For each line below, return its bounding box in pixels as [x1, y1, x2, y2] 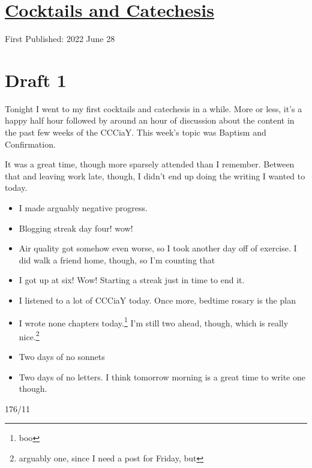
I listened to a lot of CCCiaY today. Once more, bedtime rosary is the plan [19, 293, 296, 306]
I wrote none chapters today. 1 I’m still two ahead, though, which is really [19, 314, 289, 329]
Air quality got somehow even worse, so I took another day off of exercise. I [19, 242, 297, 254]
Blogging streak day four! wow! [19, 221, 133, 234]
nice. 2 [19, 328, 40, 343]
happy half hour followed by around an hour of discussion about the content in [5, 114, 295, 127]
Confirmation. [5, 137, 56, 150]
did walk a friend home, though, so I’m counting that [19, 253, 215, 266]
